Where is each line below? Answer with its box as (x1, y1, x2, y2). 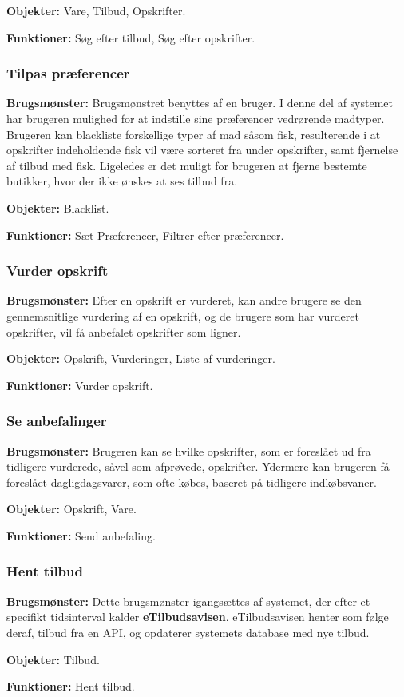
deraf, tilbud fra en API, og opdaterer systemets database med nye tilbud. (6, 623, 370, 640)
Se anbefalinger (6, 411, 107, 431)
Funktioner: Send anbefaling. (6, 527, 156, 544)
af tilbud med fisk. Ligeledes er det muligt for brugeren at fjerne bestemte (6, 157, 367, 173)
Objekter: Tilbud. (6, 651, 100, 667)
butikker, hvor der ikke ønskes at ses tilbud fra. (6, 173, 238, 189)
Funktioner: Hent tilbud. (6, 678, 135, 695)
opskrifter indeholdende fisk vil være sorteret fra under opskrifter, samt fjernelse (6, 141, 398, 158)
